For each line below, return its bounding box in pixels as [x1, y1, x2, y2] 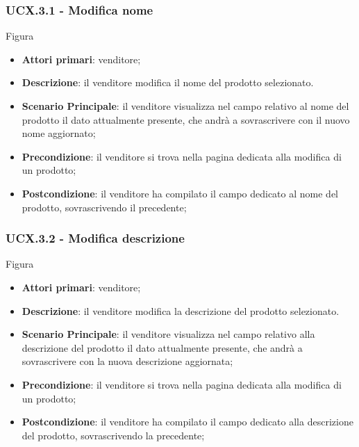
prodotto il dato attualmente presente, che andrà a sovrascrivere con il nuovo [22, 112, 350, 127]
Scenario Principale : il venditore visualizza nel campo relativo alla [22, 327, 315, 341]
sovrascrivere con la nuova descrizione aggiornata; [22, 354, 233, 368]
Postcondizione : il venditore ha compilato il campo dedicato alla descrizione [22, 414, 353, 429]
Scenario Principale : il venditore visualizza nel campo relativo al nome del [22, 99, 349, 113]
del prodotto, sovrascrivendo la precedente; [22, 428, 205, 442]
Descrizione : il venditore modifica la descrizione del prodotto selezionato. [22, 303, 340, 318]
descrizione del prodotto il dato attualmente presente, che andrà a [22, 340, 303, 355]
